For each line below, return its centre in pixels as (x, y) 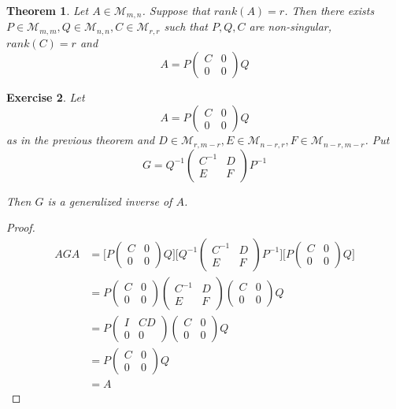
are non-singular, (291, 26)
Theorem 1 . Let (48, 10)
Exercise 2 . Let (46, 97)
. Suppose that (176, 10)
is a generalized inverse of (110, 201)
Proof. (21, 227)
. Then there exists (329, 10)
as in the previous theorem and (81, 140)
